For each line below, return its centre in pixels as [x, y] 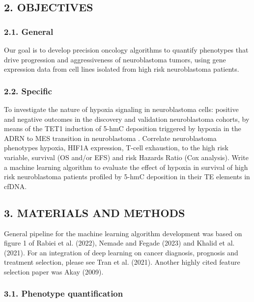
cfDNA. [15, 186]
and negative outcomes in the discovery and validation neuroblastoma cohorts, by [127, 119]
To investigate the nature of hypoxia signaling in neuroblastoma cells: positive [121, 109]
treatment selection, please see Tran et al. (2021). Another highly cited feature [122, 262]
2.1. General [29, 31]
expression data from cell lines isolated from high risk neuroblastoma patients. [122, 69]
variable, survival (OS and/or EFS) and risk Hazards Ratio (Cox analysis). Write [126, 157]
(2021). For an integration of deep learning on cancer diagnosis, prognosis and [121, 252]
